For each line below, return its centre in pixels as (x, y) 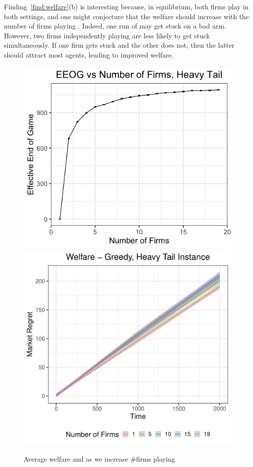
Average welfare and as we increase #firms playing (100, 458)
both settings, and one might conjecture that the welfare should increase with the (126, 16)
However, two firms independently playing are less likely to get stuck (107, 35)
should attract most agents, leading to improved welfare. (89, 54)
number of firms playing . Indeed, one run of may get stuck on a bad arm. (115, 26)
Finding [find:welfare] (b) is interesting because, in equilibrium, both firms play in (126, 6)
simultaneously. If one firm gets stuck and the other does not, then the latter (119, 45)
